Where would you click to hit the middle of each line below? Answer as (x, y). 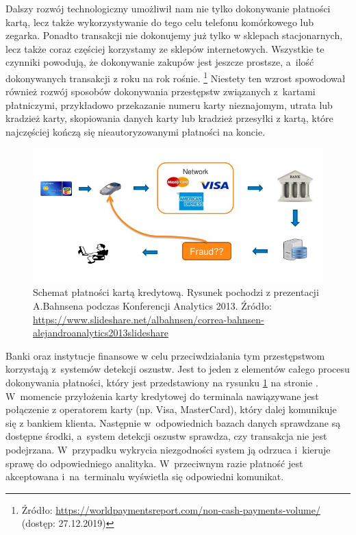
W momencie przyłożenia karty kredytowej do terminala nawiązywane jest (162, 396)
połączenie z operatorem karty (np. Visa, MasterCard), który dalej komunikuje (171, 409)
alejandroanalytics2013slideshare (101, 333)
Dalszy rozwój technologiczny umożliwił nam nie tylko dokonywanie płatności (168, 8)
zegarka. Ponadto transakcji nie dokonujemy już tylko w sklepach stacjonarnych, (174, 35)
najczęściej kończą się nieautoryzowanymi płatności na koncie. (136, 132)
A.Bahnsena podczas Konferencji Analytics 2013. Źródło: (153, 306)
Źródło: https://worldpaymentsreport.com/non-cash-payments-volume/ (171, 509)
